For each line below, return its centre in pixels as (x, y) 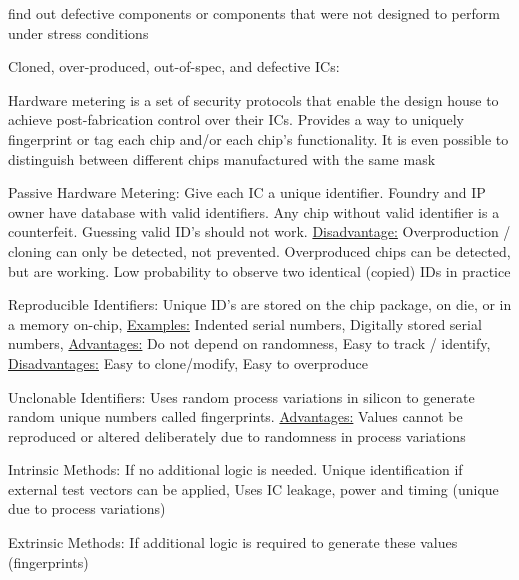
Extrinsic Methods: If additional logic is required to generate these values (233, 542)
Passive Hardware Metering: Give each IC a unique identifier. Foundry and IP (247, 192)
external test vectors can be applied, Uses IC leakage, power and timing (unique (253, 488)
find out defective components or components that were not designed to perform (254, 13)
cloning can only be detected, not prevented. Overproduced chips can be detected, (259, 250)
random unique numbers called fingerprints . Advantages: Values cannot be (235, 416)
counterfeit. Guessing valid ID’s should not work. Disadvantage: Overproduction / (259, 231)
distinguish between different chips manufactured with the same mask (222, 158)
